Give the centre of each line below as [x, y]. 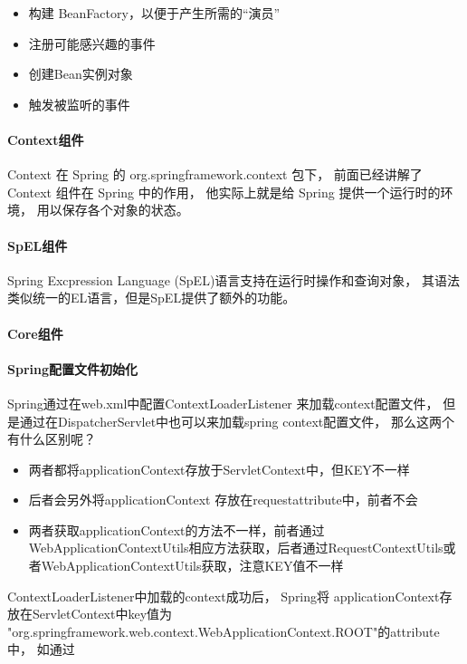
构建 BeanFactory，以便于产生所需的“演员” [154, 13]
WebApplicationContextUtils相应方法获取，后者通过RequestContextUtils [236, 548]
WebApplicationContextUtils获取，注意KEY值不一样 [192, 566]
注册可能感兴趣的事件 [92, 43]
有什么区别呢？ [52, 439]
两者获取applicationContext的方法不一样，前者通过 [176, 529]
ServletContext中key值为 [102, 614]
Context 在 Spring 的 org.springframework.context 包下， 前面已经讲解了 [215, 174]
